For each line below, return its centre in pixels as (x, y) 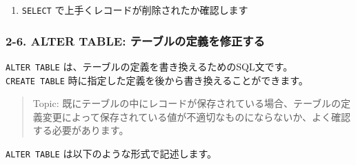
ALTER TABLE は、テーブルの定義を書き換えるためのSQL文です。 (149, 66)
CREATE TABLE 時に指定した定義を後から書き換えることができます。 (157, 80)
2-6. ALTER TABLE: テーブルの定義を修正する (135, 40)
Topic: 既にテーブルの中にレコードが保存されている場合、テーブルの (187, 103)
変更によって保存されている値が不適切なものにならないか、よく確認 (196, 116)
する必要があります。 (81, 130)
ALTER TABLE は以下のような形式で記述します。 (111, 153)
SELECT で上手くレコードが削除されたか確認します (135, 10)
